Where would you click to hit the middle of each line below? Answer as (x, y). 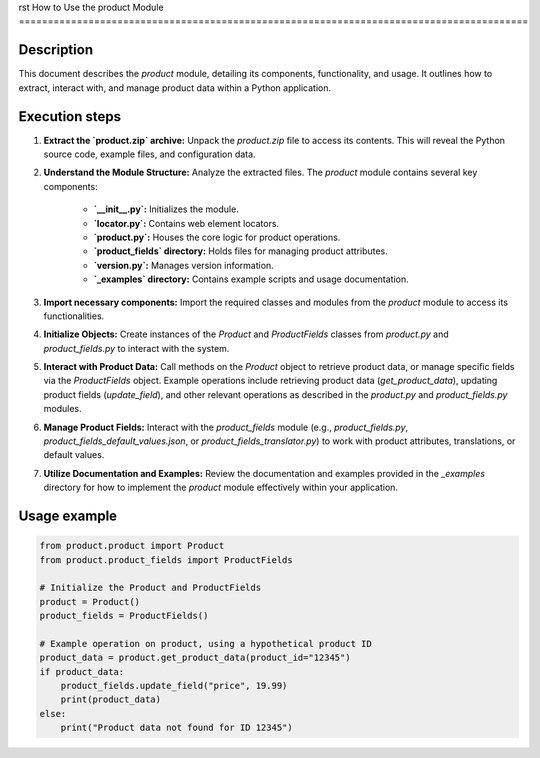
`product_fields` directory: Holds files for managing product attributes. (241, 251)
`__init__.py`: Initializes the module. (166, 209)
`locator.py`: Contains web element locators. (186, 223)
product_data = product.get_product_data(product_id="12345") (195, 658)
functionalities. (74, 316)
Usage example (68, 516)
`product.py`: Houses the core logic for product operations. (217, 237)
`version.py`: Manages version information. (183, 265)
